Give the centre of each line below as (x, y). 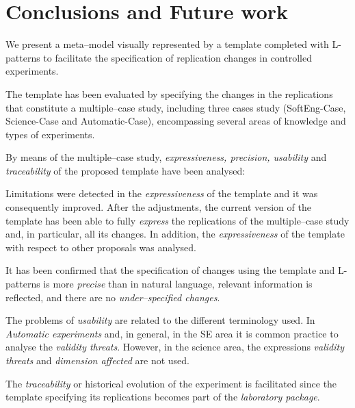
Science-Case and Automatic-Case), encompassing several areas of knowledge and (176, 121)
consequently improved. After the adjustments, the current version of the (158, 207)
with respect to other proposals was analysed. (101, 247)
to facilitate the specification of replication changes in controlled (177, 57)
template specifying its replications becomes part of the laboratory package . (163, 397)
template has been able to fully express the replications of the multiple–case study (177, 220)
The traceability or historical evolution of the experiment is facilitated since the (171, 383)
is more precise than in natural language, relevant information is (178, 284)
